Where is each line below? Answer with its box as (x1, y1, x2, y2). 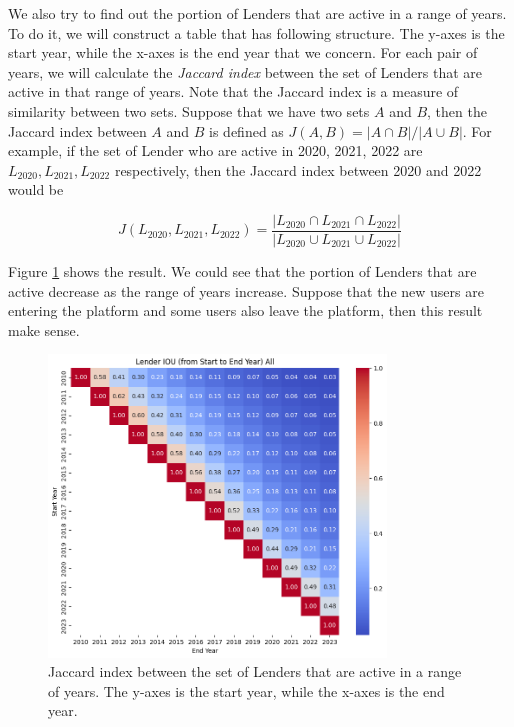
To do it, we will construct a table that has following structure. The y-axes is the (8, 22, 505, 43)
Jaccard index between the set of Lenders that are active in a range (48, 661, 462, 682)
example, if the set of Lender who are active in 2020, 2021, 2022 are (8, 140, 423, 161)
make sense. (8, 319, 80, 340)
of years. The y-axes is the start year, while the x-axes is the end (48, 680, 445, 701)
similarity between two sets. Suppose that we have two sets (8, 100, 370, 121)
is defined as (209, 120, 284, 141)
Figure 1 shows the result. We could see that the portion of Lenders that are (8, 261, 477, 281)
